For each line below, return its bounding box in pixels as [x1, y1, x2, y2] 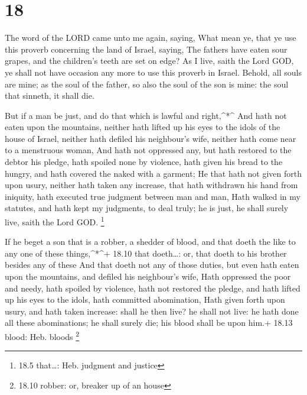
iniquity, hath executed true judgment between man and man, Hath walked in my [5, 190, 301, 202]
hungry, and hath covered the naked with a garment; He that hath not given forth [5, 167, 302, 179]
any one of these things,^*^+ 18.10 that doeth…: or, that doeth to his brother [5, 247, 287, 259]
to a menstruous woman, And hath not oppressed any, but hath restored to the [5, 144, 292, 156]
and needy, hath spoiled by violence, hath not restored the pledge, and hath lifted [5, 281, 301, 294]
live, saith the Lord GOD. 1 [5, 214, 104, 228]
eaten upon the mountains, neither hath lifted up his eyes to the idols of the [5, 121, 280, 133]
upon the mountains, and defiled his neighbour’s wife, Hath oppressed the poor [5, 270, 291, 283]
